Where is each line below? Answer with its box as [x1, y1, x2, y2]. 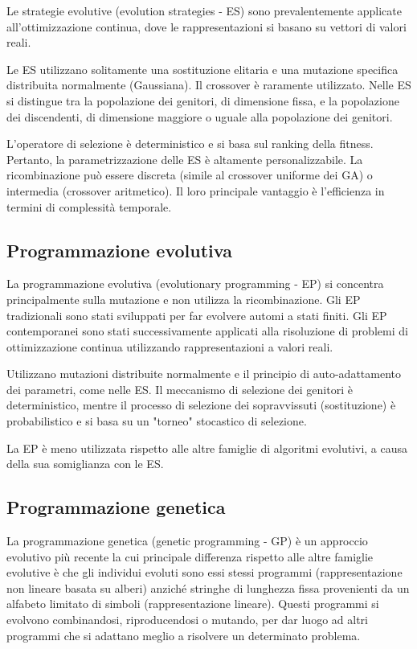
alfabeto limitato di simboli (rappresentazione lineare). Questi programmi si [6, 595, 379, 612]
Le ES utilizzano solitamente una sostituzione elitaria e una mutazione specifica [6, 60, 399, 77]
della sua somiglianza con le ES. [6, 455, 164, 472]
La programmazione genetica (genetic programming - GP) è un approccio [6, 532, 368, 549]
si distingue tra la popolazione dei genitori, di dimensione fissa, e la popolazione [6, 92, 399, 109]
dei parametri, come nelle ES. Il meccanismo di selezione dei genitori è [6, 380, 353, 397]
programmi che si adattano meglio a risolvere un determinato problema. [6, 626, 361, 643]
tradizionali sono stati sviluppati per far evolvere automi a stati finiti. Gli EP [6, 306, 387, 323]
